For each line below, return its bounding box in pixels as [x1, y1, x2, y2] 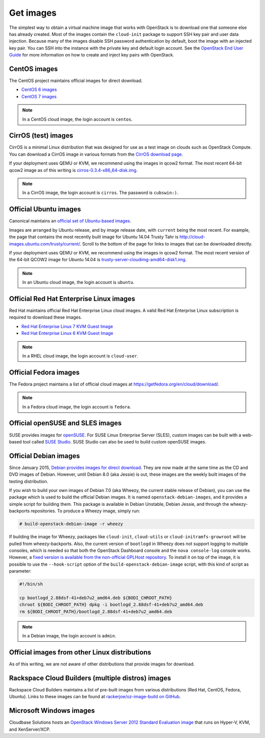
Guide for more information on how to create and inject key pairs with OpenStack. [9, 52, 174, 58]
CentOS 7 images [21, 93, 57, 99]
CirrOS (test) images [9, 132, 74, 140]
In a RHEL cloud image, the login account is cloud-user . [22, 353, 138, 358]
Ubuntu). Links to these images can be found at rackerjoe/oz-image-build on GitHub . [9, 694, 181, 700]
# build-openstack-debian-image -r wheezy [19, 521, 123, 527]
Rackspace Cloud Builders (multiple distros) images [9, 674, 171, 682]
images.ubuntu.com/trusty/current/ [9, 241, 80, 246]
